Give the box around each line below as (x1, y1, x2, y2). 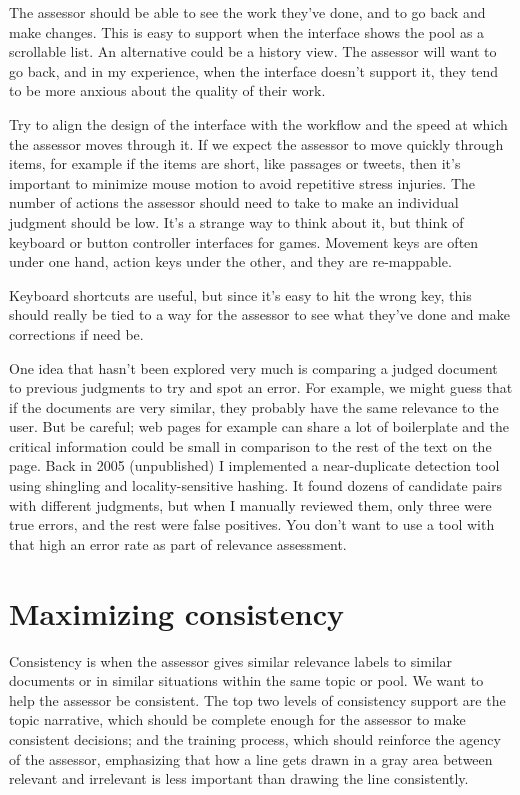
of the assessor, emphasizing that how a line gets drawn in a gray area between (9, 748, 493, 769)
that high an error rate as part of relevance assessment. (9, 533, 347, 554)
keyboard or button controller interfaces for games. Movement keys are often (9, 231, 479, 252)
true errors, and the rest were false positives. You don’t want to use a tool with (9, 514, 495, 535)
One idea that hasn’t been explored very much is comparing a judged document (9, 357, 498, 378)
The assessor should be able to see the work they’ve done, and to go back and (9, 2, 486, 22)
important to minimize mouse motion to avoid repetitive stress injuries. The (9, 172, 476, 193)
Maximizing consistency (9, 592, 344, 633)
